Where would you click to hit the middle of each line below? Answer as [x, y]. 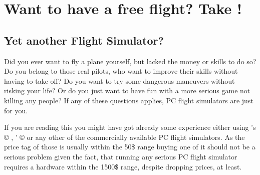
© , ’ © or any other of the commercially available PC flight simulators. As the [124, 137]
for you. [16, 110]
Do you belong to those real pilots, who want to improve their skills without [121, 71]
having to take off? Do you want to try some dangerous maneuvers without [119, 80]
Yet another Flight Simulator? [84, 40]
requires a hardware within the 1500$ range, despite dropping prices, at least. [123, 166]
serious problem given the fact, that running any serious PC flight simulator [121, 156]
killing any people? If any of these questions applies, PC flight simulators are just [129, 100]
